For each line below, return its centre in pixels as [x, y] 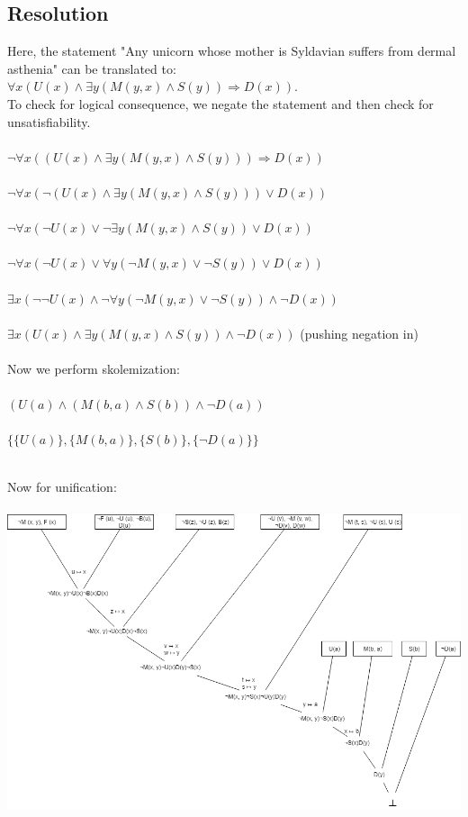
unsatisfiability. [49, 121]
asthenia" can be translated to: [92, 68]
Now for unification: [62, 487]
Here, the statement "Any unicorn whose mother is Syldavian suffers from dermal [232, 51]
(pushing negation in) [359, 333]
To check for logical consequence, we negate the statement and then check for [220, 103]
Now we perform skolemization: [94, 368]
